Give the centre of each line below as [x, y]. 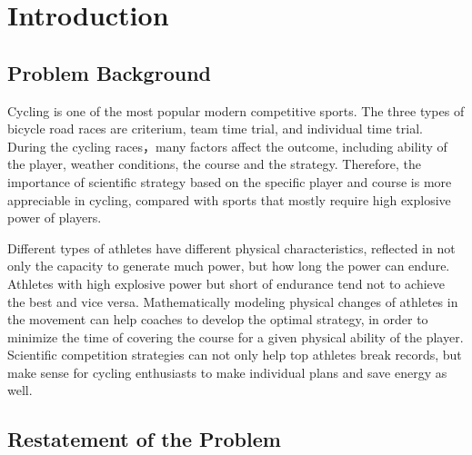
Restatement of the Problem [144, 439]
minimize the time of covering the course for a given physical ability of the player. [236, 336]
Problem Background [109, 72]
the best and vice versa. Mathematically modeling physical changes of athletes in [233, 301]
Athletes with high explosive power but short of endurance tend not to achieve [226, 283]
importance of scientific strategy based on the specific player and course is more [230, 181]
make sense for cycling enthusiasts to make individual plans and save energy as [227, 372]
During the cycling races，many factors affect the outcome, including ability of [227, 146]
